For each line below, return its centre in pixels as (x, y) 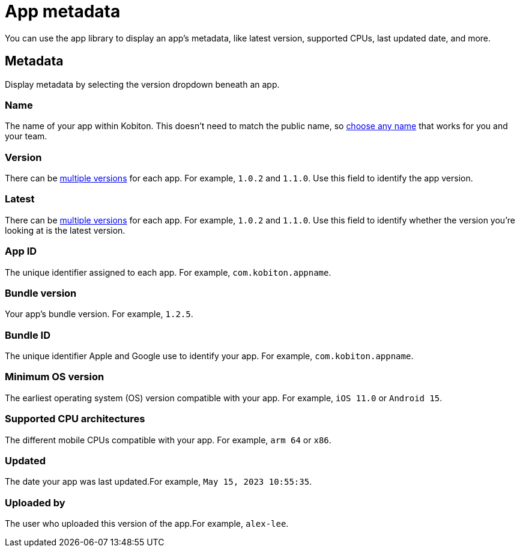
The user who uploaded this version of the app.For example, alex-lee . (147, 524)
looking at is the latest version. (65, 230)
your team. (26, 136)
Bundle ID (28, 335)
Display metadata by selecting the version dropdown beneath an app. (142, 84)
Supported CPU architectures (75, 419)
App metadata (63, 11)
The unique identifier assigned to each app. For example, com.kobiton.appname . (168, 272)
